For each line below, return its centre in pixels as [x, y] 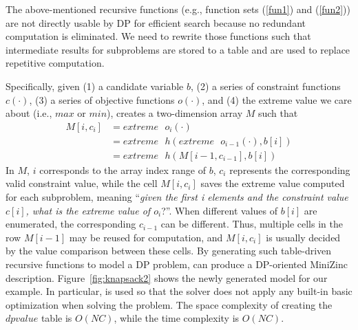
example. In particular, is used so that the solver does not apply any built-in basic [179, 291]
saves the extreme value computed [273, 183]
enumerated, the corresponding [71, 224]
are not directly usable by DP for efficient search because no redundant [156, 22]
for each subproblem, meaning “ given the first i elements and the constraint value [177, 197]
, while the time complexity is [177, 318]
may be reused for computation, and [146, 237]
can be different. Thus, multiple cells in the [252, 224]
